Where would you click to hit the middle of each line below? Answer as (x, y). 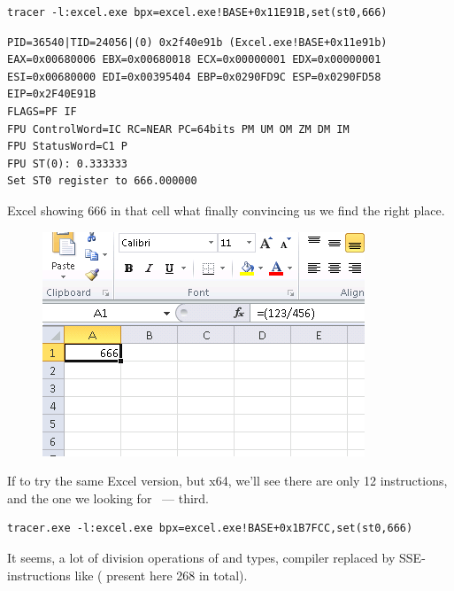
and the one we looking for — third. (108, 498)
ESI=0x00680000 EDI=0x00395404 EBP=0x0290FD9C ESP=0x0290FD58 (194, 77)
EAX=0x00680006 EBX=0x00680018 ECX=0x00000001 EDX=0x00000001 (194, 60)
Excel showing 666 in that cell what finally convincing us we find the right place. (226, 210)
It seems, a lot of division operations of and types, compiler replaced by (201, 557)
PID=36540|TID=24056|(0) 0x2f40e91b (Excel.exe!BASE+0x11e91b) (197, 42)
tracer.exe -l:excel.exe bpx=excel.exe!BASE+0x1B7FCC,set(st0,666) (210, 529)
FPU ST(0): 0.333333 (68, 163)
